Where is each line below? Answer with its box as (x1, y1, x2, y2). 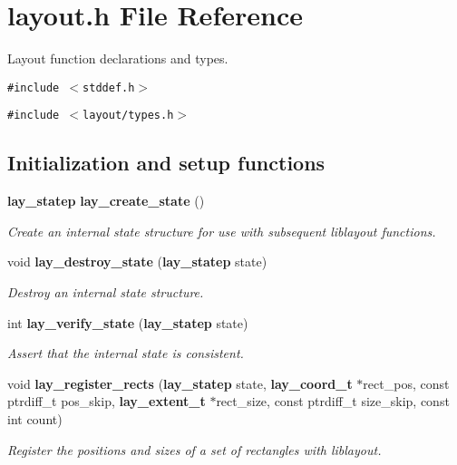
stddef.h (83, 81, 135, 94)
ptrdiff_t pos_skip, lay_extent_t (7, 392, 206, 411)
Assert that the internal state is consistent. (7, 344, 244, 363)
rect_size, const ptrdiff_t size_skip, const (216, 392, 450, 411)
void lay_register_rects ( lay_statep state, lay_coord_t (7, 373, 353, 392)
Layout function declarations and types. (7, 49, 228, 68)
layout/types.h (83, 109, 174, 122)
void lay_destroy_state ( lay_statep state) (7, 252, 267, 271)
